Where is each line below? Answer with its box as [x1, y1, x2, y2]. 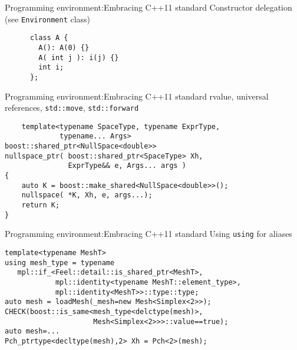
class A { [29, 34, 68, 42]
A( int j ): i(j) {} [38, 53, 119, 62]
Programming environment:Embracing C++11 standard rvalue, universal [5, 90, 269, 102]
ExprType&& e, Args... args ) [68, 161, 186, 170]
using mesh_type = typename [5, 258, 115, 267]
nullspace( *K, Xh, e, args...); [21, 191, 153, 200]
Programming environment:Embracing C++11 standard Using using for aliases [5, 227, 292, 240]
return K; [21, 201, 60, 210]
